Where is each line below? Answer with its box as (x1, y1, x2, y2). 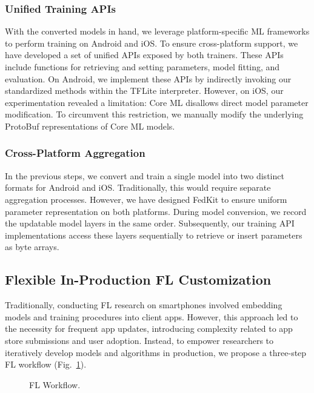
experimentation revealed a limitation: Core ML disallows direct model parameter (5, 96, 309, 108)
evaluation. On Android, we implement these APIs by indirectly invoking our (5, 72, 292, 85)
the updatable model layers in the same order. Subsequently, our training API (5, 217, 295, 230)
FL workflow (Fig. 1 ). (5, 358, 87, 371)
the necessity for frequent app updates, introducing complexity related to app (5, 322, 293, 335)
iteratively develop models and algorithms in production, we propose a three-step (5, 346, 307, 358)
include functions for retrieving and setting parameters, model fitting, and (5, 61, 280, 73)
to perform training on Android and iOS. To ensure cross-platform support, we (5, 36, 298, 49)
